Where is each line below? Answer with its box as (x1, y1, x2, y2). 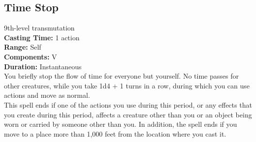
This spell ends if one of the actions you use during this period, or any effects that (4, 99, 252, 110)
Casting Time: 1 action (4, 32, 80, 42)
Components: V (4, 51, 57, 61)
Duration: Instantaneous (4, 61, 82, 71)
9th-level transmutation (4, 23, 75, 33)
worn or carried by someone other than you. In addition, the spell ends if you (4, 119, 237, 129)
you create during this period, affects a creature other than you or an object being (4, 109, 252, 119)
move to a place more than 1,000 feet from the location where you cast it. (4, 128, 226, 139)
